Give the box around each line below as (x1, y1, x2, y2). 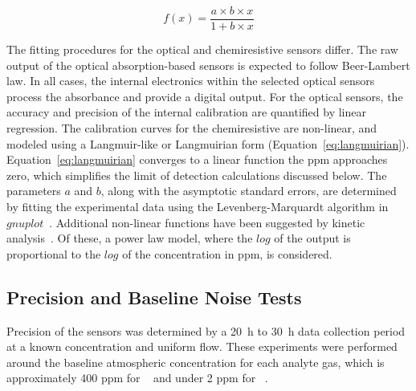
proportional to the (6, 245, 101, 262)
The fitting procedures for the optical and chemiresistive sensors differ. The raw (6, 41, 398, 58)
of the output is (274, 230, 351, 246)
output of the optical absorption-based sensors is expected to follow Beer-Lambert (6, 56, 410, 73)
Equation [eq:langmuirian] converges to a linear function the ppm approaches (6, 151, 388, 168)
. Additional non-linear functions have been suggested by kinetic (49, 214, 365, 230)
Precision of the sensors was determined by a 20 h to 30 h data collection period (6, 322, 406, 339)
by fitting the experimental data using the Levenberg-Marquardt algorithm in (6, 198, 389, 214)
